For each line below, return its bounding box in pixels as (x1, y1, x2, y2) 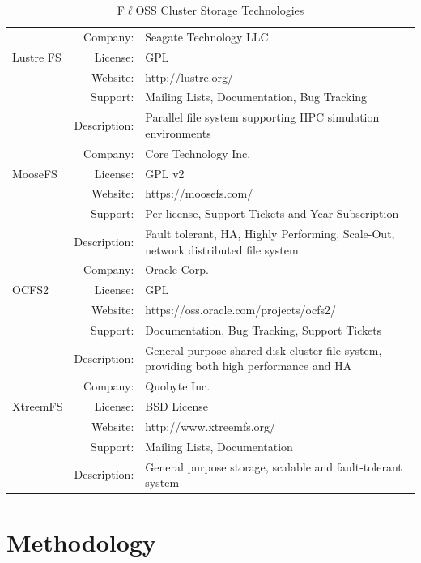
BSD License (145, 398, 208, 415)
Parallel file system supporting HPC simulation (145, 109, 380, 126)
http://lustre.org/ (145, 68, 233, 85)
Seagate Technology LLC (145, 28, 269, 45)
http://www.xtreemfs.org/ (145, 417, 276, 434)
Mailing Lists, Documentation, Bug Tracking (145, 88, 368, 105)
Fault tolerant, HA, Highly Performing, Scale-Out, (145, 225, 395, 242)
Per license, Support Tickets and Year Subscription (145, 205, 399, 222)
